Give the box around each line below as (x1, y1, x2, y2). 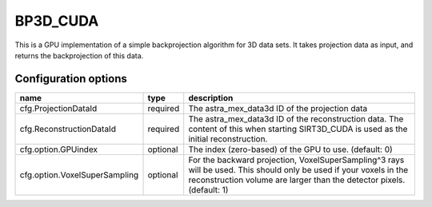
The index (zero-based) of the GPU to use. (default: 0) (188, 144, 394, 155)
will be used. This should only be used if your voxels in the (188, 164, 409, 175)
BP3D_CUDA (14, 12, 99, 30)
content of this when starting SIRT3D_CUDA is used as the (188, 123, 408, 134)
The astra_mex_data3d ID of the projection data (188, 102, 368, 113)
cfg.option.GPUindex (19, 144, 98, 155)
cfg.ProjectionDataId (19, 102, 98, 113)
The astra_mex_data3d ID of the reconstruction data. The (188, 113, 404, 124)
